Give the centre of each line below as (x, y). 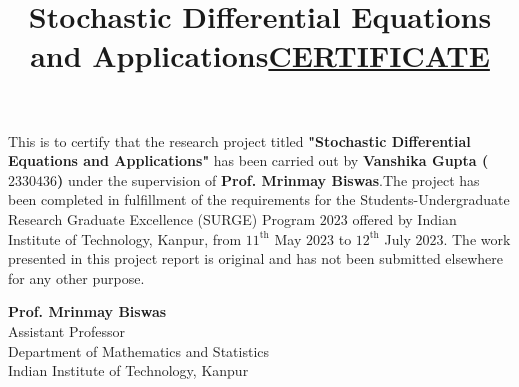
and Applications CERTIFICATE (260, 55)
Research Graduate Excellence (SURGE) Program (162, 218)
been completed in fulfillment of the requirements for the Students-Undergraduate (259, 199)
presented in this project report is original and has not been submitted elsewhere (255, 258)
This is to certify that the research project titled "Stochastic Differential (239, 140)
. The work (477, 238)
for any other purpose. (76, 277)
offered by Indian (404, 218)
